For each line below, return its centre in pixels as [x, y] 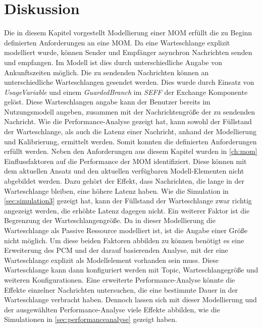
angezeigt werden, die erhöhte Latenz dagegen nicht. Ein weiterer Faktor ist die [127, 210]
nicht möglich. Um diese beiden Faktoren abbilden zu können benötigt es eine [124, 240]
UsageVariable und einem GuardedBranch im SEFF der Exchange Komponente [126, 92]
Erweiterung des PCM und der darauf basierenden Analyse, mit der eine [116, 250]
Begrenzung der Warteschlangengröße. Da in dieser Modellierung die [110, 220]
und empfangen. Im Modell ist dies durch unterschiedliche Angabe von [113, 62]
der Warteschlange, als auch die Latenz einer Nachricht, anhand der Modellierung [130, 131]
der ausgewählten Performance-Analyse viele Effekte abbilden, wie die [112, 309]
